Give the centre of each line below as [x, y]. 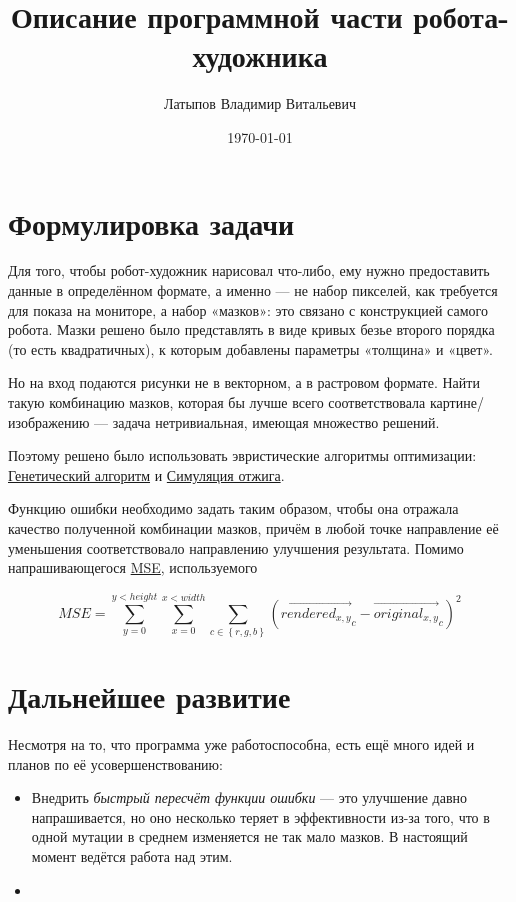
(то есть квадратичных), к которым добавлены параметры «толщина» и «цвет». [250, 348]
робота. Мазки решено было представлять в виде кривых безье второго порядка [251, 329]
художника [260, 55]
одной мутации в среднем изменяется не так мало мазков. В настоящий [249, 836]
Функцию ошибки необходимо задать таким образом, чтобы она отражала [233, 508]
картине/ [456, 402]
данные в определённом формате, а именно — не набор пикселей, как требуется [253, 290]
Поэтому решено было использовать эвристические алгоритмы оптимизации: [242, 455]
